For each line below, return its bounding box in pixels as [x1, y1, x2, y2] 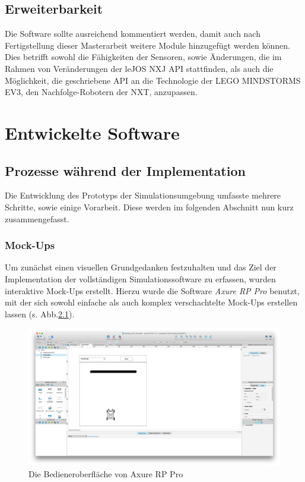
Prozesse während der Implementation [5, 161, 246, 179]
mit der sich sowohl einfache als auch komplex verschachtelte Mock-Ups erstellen [5, 296, 298, 308]
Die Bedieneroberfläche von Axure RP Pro [28, 468, 183, 480]
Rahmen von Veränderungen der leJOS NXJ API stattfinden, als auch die [5, 62, 274, 74]
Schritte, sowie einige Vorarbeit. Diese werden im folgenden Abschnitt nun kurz [5, 200, 294, 213]
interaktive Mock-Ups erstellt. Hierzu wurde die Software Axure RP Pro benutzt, [5, 284, 300, 297]
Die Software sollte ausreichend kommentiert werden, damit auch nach [5, 27, 260, 40]
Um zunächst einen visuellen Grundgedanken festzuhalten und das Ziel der [5, 261, 277, 273]
